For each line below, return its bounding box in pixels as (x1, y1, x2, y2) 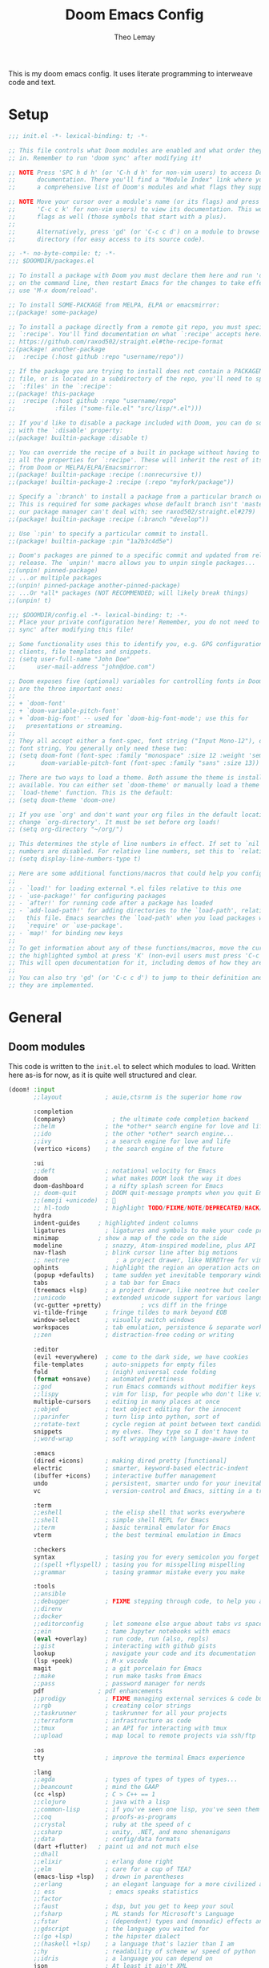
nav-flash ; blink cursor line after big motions (33, 1249, 239, 1257)
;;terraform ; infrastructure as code (33, 1717, 192, 1725)
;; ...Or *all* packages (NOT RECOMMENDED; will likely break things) (8, 588, 249, 597)
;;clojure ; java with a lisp (33, 1798, 171, 1806)
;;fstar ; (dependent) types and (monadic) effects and (33, 1917, 267, 1925)
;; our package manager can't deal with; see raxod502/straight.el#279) (8, 507, 256, 515)
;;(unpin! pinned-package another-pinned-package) (8, 581, 181, 589)
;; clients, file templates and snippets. (8, 648, 152, 656)
